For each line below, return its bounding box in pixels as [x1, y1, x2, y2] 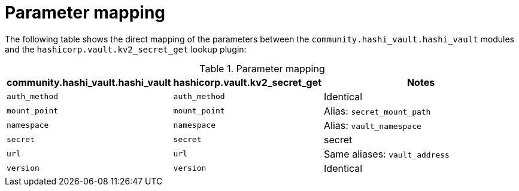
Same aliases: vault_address [324, 147, 450, 160]
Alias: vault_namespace [324, 119, 421, 131]
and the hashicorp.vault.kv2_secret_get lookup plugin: [5, 44, 247, 54]
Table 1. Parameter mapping [199, 62, 325, 75]
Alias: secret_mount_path [324, 104, 431, 117]
